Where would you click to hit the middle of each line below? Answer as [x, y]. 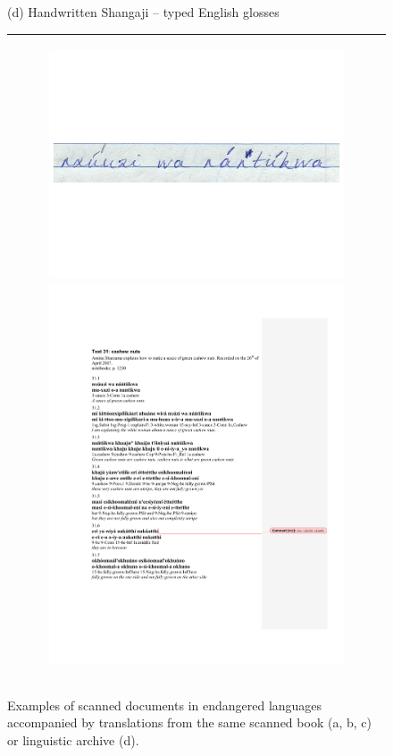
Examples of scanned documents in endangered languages [165, 705]
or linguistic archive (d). [73, 740]
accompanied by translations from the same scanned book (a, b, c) [189, 722]
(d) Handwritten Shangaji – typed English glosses [143, 12]
